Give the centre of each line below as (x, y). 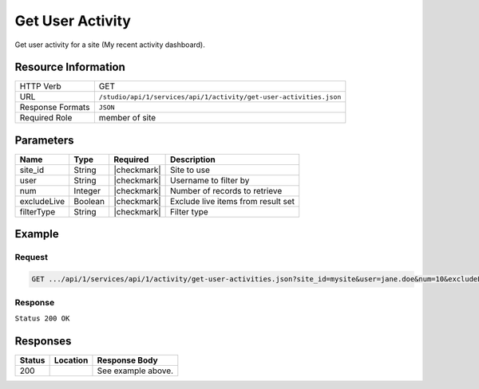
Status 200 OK (42, 318)
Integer (87, 191)
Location (71, 360)
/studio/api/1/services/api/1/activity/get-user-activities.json (220, 97)
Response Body (128, 360)
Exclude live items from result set (233, 201)
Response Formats (55, 108)
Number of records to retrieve (226, 191)
